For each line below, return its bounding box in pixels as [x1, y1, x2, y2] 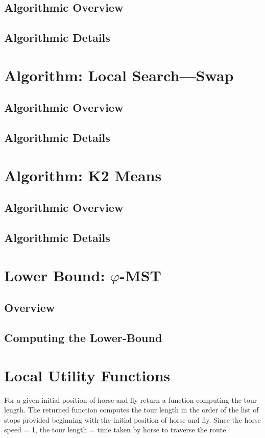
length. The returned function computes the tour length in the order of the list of [4, 404, 259, 415]
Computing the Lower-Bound [4, 329, 162, 345]
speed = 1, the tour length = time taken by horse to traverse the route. [4, 424, 228, 435]
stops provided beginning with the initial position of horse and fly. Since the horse [4, 414, 261, 425]
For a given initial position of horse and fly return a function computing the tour [4, 394, 257, 405]
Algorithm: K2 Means [4, 164, 162, 185]
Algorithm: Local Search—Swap [4, 64, 234, 85]
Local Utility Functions [4, 364, 171, 385]
